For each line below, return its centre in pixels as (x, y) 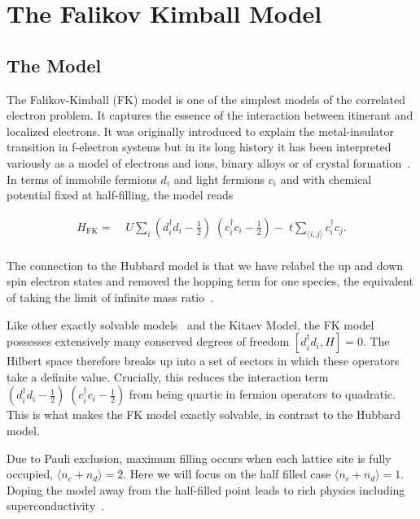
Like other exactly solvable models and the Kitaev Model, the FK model (190, 324)
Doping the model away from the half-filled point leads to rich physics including (206, 489)
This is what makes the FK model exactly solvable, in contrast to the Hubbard (204, 414)
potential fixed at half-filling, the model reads (120, 195)
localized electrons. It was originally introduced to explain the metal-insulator (201, 131)
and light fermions (219, 179)
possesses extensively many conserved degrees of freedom (148, 341)
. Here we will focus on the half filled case (227, 474)
